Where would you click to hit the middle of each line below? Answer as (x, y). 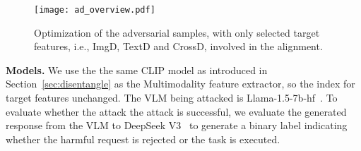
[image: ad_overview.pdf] (95, 10)
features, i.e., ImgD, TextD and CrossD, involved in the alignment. (178, 46)
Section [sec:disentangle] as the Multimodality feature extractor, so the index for (180, 84)
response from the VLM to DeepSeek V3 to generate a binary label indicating (177, 125)
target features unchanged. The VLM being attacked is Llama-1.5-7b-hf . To (172, 98)
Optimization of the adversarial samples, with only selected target (177, 32)
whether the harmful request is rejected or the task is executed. (143, 139)
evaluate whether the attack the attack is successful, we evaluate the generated (176, 111)
